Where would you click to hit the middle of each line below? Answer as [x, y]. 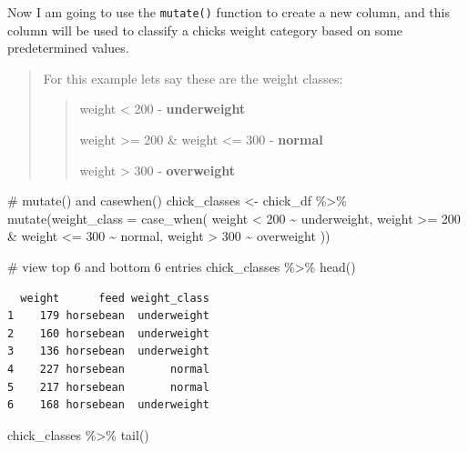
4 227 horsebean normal [108, 369]
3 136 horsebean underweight [108, 351]
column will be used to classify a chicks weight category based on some [205, 30]
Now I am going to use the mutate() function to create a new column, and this [229, 12]
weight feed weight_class [115, 298]
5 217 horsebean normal [108, 387]
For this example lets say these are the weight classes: [193, 78]
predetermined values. [68, 48]
